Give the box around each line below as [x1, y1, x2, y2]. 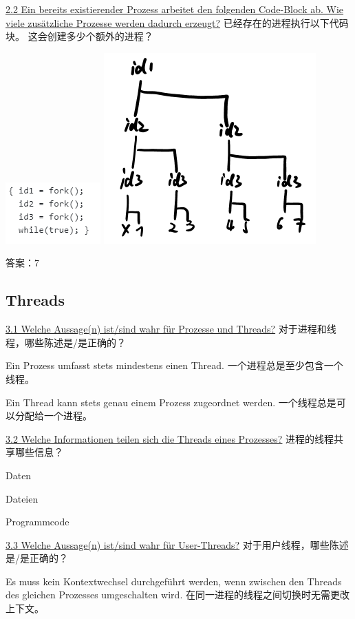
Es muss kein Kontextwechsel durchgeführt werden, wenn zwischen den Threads [6, 574, 342, 588]
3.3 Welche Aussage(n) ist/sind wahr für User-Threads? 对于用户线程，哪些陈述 [6, 537, 349, 552]
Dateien [6, 491, 39, 505]
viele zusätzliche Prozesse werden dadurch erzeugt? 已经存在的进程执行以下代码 [6, 15, 349, 30]
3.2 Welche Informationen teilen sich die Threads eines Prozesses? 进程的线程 [6, 431, 334, 445]
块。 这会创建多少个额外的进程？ [6, 29, 153, 43]
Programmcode [6, 514, 69, 529]
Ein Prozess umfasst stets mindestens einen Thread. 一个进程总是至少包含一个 [6, 358, 343, 373]
